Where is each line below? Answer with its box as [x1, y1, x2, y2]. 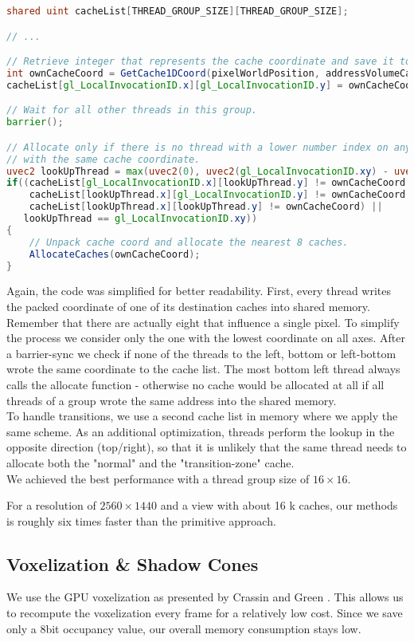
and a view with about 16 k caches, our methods [160, 497, 398, 514]
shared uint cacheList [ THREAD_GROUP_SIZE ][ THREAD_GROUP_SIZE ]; [6, 6, 349, 17]
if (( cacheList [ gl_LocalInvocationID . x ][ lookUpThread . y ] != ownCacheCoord [6, 177, 406, 189]
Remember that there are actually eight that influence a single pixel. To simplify [6, 313, 400, 330]
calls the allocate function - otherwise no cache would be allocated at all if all [6, 376, 385, 392]
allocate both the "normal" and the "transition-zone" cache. [6, 454, 295, 471]
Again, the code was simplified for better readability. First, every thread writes [6, 282, 392, 299]
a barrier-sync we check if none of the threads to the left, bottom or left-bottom [6, 345, 396, 361]
